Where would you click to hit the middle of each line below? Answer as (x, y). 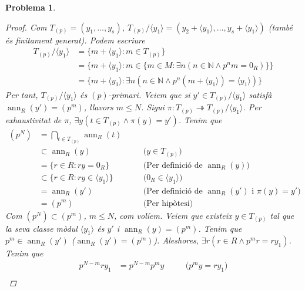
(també (281, 27)
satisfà (260, 94)
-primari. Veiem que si (149, 94)
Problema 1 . (31, 7)
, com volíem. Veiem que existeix (173, 215)
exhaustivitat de (33, 119)
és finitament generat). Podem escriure (75, 40)
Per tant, (22, 94)
